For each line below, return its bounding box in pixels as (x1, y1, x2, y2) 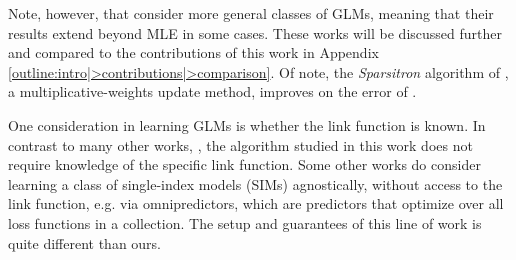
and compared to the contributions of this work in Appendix (8, 42, 379, 63)
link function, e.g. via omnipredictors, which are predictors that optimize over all (8, 193, 504, 214)
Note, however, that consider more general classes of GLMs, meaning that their (8, 3, 494, 23)
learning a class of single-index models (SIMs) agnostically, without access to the (8, 173, 503, 194)
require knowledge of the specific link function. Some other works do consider (8, 154, 481, 175)
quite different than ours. (8, 232, 162, 253)
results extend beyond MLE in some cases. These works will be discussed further (8, 22, 502, 43)
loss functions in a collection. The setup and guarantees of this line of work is (8, 212, 482, 233)
